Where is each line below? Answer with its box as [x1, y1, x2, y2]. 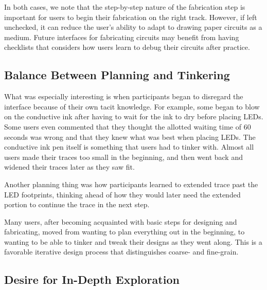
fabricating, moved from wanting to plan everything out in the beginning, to [4, 226, 245, 237]
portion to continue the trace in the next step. [4, 199, 150, 210]
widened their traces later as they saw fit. [4, 161, 135, 172]
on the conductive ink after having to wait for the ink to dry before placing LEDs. [4, 111, 263, 122]
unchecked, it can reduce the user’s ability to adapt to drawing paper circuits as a [4, 22, 262, 32]
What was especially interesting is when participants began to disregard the [4, 91, 243, 102]
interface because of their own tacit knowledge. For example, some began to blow [4, 101, 260, 112]
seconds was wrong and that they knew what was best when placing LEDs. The [4, 131, 256, 142]
